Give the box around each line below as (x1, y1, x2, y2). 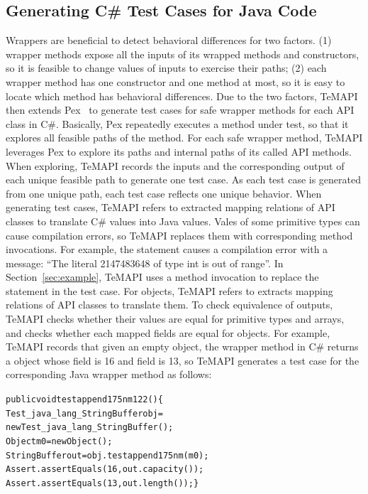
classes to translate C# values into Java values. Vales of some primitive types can (6, 213, 360, 228)
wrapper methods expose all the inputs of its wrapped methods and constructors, (6, 46, 359, 61)
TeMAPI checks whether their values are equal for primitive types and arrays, (6, 311, 345, 326)
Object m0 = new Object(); (6, 436, 113, 447)
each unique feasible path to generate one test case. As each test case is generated (6, 172, 362, 187)
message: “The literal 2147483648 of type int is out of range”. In (6, 255, 284, 270)
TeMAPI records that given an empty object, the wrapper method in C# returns (6, 339, 359, 354)
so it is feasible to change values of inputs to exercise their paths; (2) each (6, 60, 327, 75)
